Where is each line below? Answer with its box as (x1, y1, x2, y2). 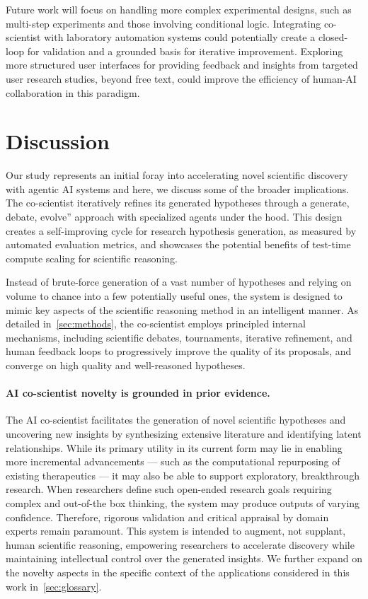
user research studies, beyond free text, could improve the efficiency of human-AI (6, 71, 357, 86)
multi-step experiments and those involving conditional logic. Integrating (6, 16, 321, 30)
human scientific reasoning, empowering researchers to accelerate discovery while (6, 537, 355, 552)
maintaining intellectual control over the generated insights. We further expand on (6, 551, 362, 566)
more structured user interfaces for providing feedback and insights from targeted (6, 57, 358, 72)
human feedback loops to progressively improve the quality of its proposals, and (6, 344, 352, 359)
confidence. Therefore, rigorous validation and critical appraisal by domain (6, 509, 329, 524)
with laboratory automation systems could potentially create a (44, 30, 316, 45)
